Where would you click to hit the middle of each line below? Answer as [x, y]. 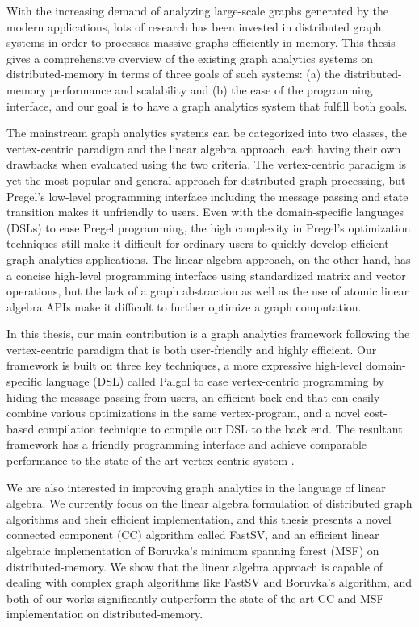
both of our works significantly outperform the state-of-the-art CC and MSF [195, 598]
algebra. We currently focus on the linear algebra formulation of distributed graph [209, 503]
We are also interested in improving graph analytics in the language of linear [196, 487]
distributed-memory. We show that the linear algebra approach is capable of [195, 566]
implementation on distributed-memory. [105, 614]
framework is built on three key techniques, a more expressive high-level [184, 365]
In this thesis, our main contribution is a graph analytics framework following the [208, 334]
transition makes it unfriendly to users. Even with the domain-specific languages [205, 212]
